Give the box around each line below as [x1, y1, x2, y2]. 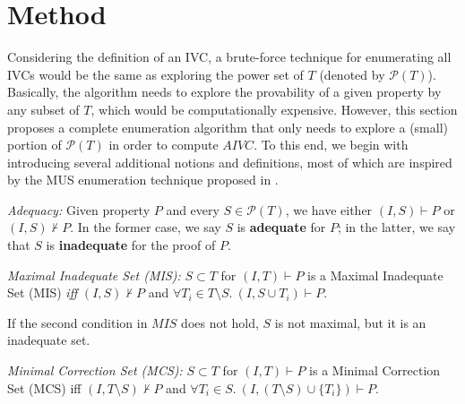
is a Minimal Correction [309, 361, 441, 380]
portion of [7, 135, 62, 154]
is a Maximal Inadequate [307, 265, 443, 284]
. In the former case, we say [70, 218, 221, 236]
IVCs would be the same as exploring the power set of [7, 64, 304, 83]
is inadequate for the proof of [46, 236, 216, 254]
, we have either [285, 200, 373, 219]
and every [166, 200, 220, 219]
